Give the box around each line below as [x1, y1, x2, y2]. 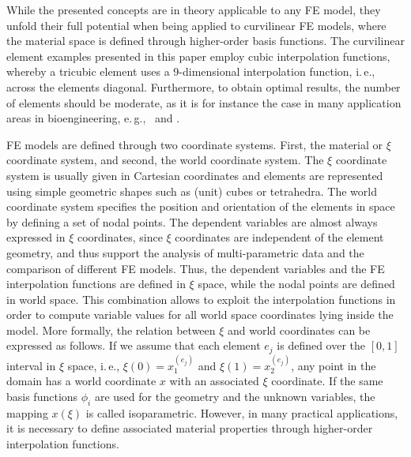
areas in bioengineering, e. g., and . [6, 110, 180, 126]
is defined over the [277, 337, 366, 354]
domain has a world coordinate [6, 373, 156, 389]
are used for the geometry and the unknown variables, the [94, 388, 375, 404]
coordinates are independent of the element [175, 229, 384, 245]
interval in [6, 357, 56, 373]
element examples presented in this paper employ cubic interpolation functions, [6, 47, 390, 64]
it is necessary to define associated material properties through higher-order [6, 420, 373, 436]
